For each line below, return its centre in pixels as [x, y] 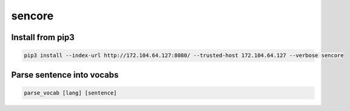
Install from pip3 [43, 37]
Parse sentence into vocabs [65, 75]
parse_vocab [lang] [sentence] [71, 93]
